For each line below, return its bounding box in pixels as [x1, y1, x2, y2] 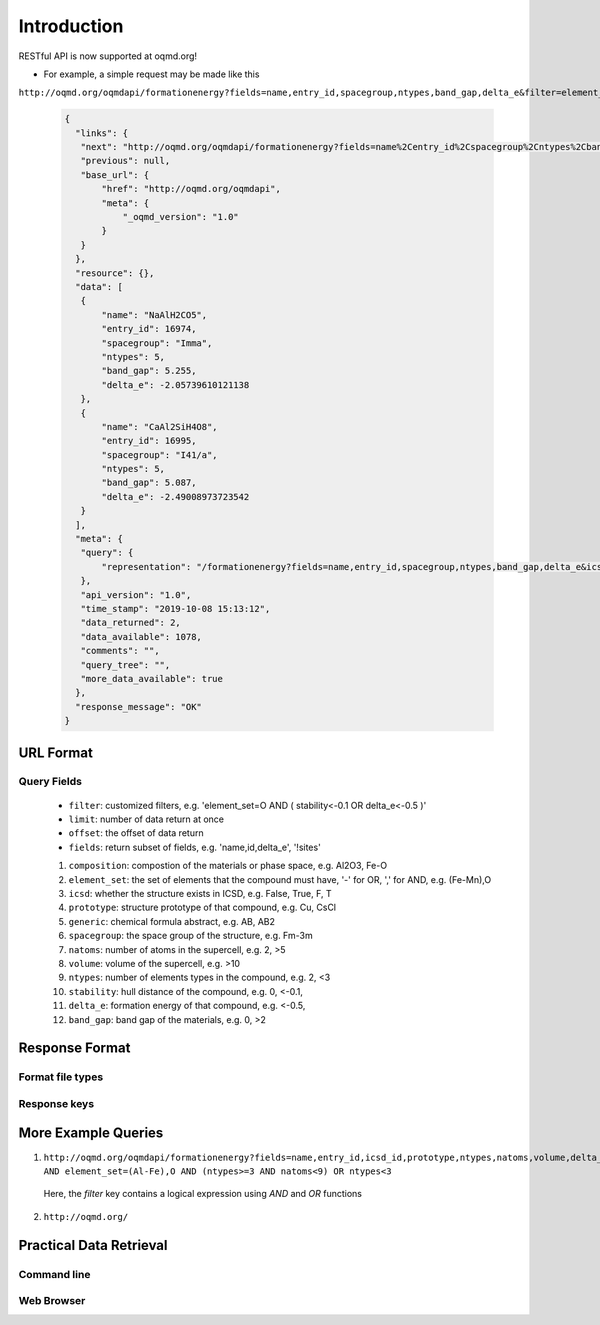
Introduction [18, 15, 124, 37]
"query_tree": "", [80, 659, 171, 670]
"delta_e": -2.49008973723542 [101, 491, 250, 502]
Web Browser [18, 1294, 86, 1308]
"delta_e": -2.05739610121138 [101, 379, 250, 390]
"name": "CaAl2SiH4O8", [101, 421, 219, 432]
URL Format [18, 744, 94, 761]
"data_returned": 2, [80, 617, 182, 629]
